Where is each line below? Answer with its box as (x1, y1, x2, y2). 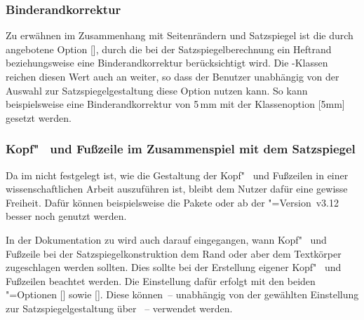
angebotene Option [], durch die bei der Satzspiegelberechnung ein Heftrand (6, 41, 332, 56)
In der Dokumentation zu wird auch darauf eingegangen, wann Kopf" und (6, 232, 327, 246)
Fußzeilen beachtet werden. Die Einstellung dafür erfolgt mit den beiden (6, 273, 316, 288)
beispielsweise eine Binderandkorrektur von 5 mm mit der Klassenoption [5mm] (6, 97, 345, 111)
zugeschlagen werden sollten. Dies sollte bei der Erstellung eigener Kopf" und (6, 260, 342, 274)
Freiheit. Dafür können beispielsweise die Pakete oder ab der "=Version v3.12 (6, 195, 339, 209)
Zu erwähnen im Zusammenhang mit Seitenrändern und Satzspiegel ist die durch (6, 28, 353, 43)
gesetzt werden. (6, 110, 72, 125)
